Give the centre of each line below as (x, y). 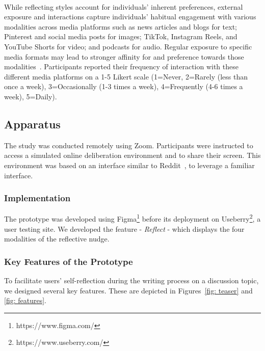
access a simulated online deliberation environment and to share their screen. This (132, 155)
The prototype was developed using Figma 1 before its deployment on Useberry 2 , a (132, 218)
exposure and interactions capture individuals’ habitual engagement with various (130, 17)
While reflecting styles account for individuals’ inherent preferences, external (124, 6)
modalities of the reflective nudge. (57, 239)
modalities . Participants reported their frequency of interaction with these (121, 66)
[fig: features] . (25, 300)
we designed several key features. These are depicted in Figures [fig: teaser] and (128, 290)
